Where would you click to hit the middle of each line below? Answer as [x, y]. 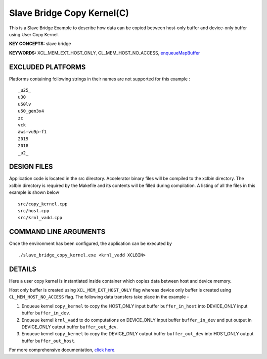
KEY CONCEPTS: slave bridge [40, 44]
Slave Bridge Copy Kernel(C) [69, 13]
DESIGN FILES [31, 167]
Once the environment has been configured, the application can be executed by [90, 243]
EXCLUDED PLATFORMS [47, 67]
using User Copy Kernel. [34, 34]
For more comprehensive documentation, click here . [62, 350]
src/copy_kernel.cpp [43, 204]
